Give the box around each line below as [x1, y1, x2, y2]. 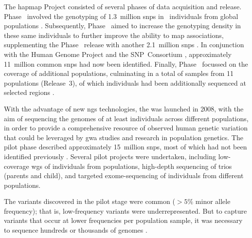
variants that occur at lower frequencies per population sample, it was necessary [4, 215, 243, 225]
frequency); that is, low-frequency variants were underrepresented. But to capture [4, 205, 247, 216]
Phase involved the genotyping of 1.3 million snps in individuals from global [4, 11, 238, 21]
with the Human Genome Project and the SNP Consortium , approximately [4, 49, 232, 59]
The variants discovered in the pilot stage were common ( [4, 196, 175, 206]
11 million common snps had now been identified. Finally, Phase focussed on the [4, 58, 248, 69]
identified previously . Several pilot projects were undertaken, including [4, 151, 216, 161]
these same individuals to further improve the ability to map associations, [4, 30, 224, 40]
